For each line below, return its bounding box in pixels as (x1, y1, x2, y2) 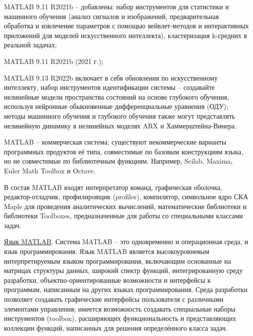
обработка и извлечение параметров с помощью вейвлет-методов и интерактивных (4, 21, 249, 31)
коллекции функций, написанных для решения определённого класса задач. (4, 322, 228, 333)
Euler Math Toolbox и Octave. (4, 165, 96, 175)
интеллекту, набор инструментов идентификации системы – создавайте (4, 82, 215, 92)
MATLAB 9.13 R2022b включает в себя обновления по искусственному (4, 72, 218, 83)
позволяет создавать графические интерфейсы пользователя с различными (4, 294, 224, 304)
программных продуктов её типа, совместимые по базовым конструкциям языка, (4, 146, 243, 156)
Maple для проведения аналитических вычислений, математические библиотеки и (4, 201, 247, 211)
